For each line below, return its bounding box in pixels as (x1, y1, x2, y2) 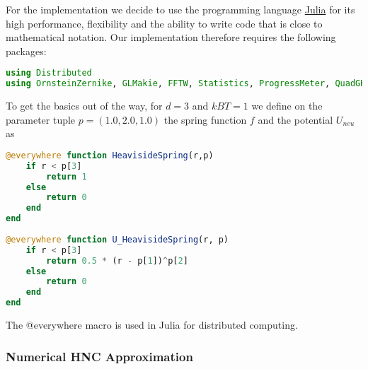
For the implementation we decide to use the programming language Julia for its (6, 2, 355, 16)
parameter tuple (6, 112, 76, 127)
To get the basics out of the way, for (6, 98, 163, 113)
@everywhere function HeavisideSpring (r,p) (6, 150, 214, 160)
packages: (6, 43, 47, 58)
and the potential (258, 112, 333, 127)
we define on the (251, 98, 323, 113)
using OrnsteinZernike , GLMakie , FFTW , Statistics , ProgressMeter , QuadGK (6, 78, 366, 89)
